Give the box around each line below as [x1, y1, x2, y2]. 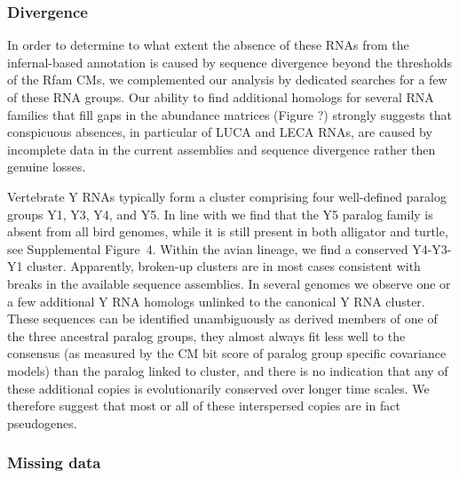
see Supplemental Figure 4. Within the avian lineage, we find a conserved [7, 239, 408, 258]
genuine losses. [7, 157, 86, 176]
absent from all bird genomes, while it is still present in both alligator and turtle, [7, 222, 448, 241]
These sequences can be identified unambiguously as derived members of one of [7, 309, 438, 328]
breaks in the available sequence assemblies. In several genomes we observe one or [7, 274, 451, 292]
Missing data [7, 451, 101, 474]
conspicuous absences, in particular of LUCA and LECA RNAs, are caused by [7, 123, 432, 141]
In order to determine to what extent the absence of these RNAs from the [7, 36, 409, 54]
